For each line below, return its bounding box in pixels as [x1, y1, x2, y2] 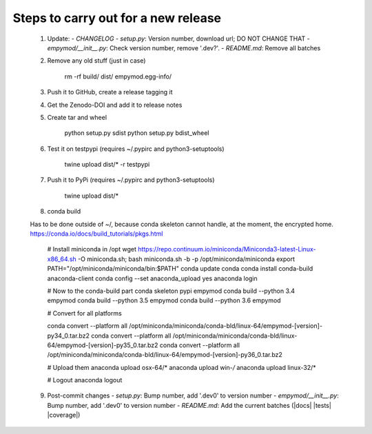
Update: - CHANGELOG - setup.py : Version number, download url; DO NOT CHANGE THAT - [47, 34, 310, 43]
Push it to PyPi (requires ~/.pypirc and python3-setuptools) [47, 176, 215, 184]
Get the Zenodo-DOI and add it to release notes [47, 101, 183, 109]
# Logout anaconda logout [47, 376, 123, 384]
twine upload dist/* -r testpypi [64, 161, 150, 169]
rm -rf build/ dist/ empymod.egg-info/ [64, 72, 172, 81]
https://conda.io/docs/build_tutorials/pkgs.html [30, 229, 163, 238]
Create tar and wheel [47, 113, 107, 121]
